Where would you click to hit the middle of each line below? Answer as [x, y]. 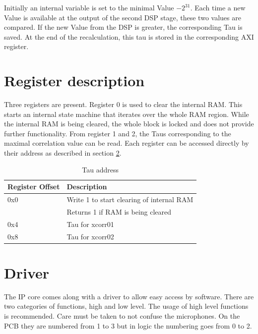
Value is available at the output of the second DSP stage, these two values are [123, 17]
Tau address [100, 169]
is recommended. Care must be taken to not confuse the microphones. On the [122, 316]
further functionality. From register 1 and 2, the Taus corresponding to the [118, 133]
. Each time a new [218, 7]
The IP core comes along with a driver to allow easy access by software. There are [129, 296]
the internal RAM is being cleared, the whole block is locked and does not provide [129, 124]
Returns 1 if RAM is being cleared [119, 211]
